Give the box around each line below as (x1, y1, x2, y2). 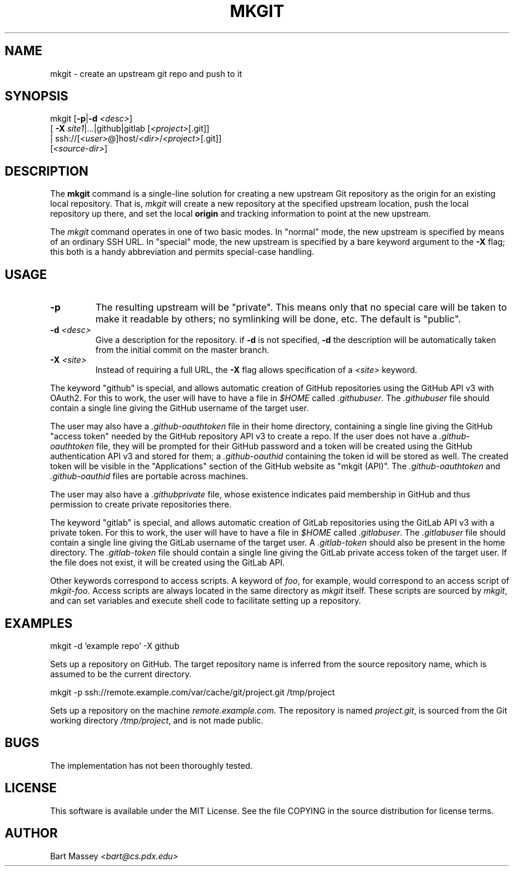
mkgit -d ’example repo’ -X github (50, 640, 180, 651)
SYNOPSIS (5, 89, 69, 104)
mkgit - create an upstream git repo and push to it (50, 68, 242, 79)
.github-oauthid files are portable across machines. (50, 471, 248, 482)
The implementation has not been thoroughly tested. (50, 760, 253, 771)
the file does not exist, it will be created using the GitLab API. (50, 557, 285, 568)
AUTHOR (5, 826, 58, 841)
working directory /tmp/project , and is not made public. (50, 715, 263, 725)
